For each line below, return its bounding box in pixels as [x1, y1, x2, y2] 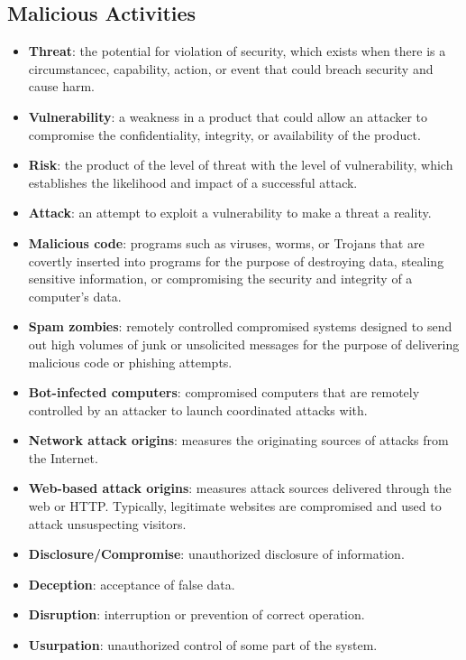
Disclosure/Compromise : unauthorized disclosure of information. [28, 544, 405, 563]
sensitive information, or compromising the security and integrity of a [28, 269, 413, 288]
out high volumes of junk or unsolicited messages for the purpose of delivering [28, 334, 460, 353]
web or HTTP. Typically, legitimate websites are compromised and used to [28, 497, 442, 516]
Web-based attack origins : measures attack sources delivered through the [28, 479, 452, 497]
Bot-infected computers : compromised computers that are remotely [28, 383, 420, 402]
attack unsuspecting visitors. [28, 514, 187, 533]
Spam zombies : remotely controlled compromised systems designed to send [28, 317, 452, 336]
